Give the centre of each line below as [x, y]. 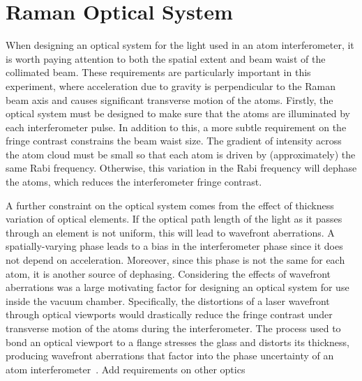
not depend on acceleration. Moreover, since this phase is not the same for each [175, 260]
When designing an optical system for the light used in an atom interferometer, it [180, 45]
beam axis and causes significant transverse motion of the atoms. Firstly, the [169, 99]
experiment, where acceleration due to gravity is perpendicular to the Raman [171, 85]
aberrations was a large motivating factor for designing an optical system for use [178, 287]
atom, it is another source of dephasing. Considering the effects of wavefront [168, 273]
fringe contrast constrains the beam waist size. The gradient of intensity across [174, 141]
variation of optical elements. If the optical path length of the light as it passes [174, 219]
